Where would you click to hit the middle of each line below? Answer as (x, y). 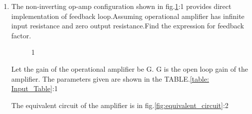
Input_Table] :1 (34, 88)
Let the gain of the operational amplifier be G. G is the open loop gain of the (130, 68)
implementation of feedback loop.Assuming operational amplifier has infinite (128, 16)
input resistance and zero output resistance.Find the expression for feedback (127, 26)
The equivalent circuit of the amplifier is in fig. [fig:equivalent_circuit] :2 (120, 105)
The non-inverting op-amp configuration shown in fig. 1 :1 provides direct (121, 6)
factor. (21, 35)
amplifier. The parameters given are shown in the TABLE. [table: (110, 78)
